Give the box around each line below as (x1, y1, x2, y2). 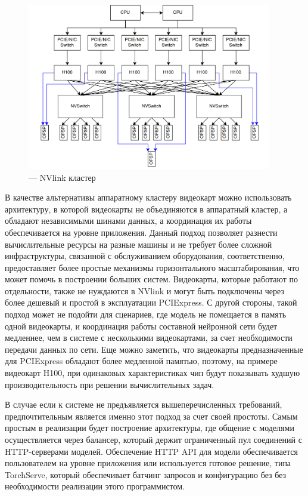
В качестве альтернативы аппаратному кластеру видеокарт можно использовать (5, 191, 292, 204)
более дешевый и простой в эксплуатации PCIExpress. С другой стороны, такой (5, 296, 297, 309)
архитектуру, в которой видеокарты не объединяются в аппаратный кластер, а (5, 202, 288, 215)
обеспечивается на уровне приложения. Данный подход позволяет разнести (5, 226, 278, 238)
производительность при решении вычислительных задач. (5, 378, 214, 390)
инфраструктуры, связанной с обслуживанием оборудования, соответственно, (5, 249, 285, 262)
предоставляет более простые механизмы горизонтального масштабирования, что (5, 261, 300, 273)
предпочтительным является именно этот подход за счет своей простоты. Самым (5, 409, 298, 422)
